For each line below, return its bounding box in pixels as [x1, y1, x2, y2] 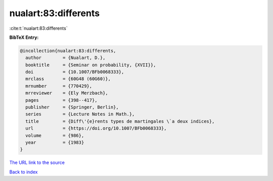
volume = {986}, [25, 133, 84, 138]
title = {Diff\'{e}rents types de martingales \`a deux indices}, [25, 118, 215, 124]
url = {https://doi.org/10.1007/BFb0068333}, [25, 126, 167, 131]
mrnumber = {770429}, [25, 83, 93, 89]
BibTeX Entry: [9, 34, 39, 40]
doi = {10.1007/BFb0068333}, [25, 69, 124, 75]
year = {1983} [25, 140, 84, 145]
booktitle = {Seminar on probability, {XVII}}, [25, 62, 156, 68]
